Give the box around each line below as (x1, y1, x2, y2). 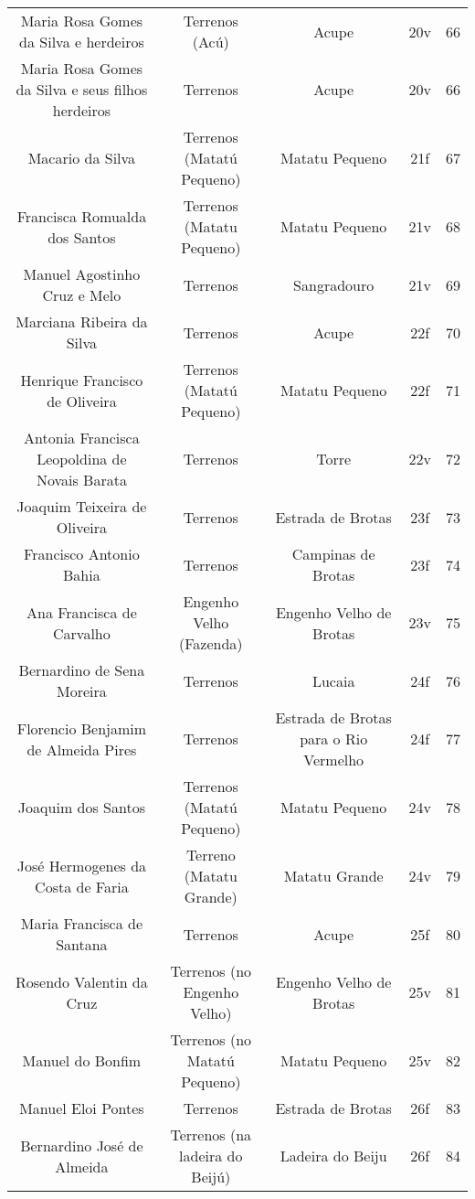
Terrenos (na (170, 1124, 252, 1145)
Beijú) (191, 1166, 231, 1187)
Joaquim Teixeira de (16, 496, 147, 517)
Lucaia (311, 669, 355, 691)
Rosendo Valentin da (16, 970, 148, 992)
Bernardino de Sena (18, 659, 145, 680)
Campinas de (291, 543, 375, 564)
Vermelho (303, 749, 364, 770)
